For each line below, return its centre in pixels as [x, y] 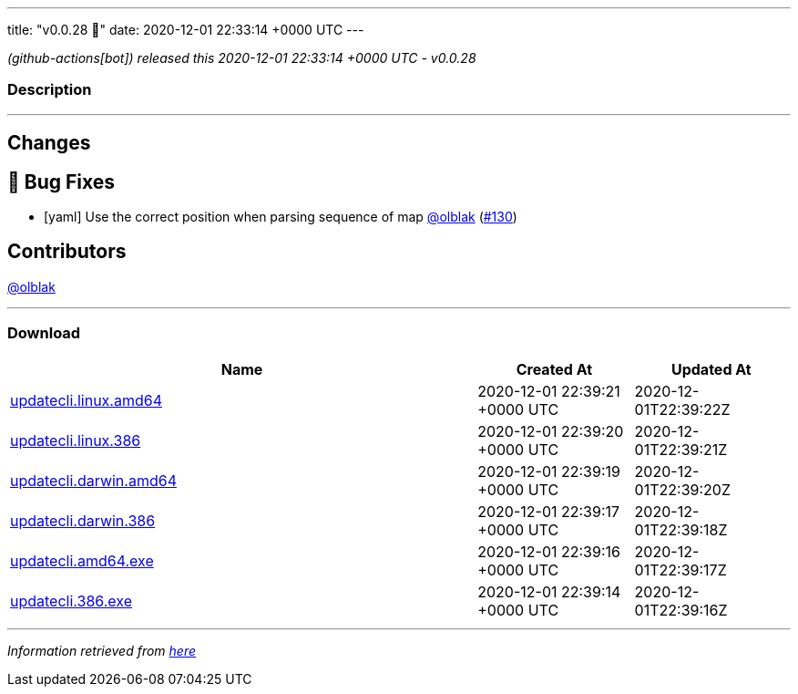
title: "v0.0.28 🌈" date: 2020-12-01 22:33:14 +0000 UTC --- [186, 30]
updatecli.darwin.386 [83, 520]
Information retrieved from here [102, 650]
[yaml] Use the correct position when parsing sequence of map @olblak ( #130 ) [281, 217]
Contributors [67, 252]
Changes [49, 143]
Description [50, 90]
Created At [554, 369]
